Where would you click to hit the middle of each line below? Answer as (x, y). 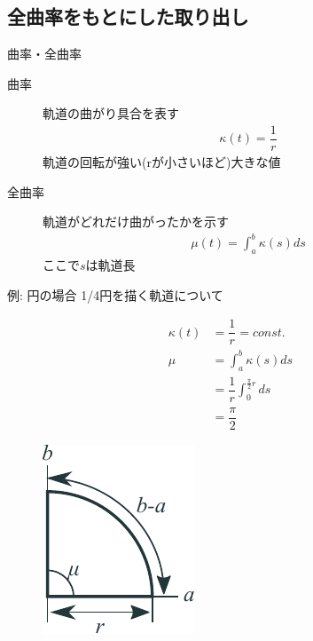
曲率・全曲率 (44, 54)
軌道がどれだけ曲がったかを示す (136, 222)
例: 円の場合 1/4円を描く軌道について (115, 294)
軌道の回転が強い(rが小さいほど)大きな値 (162, 162)
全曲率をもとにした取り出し (128, 16)
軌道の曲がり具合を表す (111, 113)
